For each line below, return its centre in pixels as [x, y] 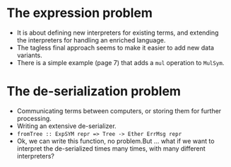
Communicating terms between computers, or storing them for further [119, 110]
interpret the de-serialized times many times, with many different [111, 148]
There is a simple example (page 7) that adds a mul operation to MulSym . [120, 62]
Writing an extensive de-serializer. [67, 126]
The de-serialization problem [94, 92]
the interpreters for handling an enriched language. [91, 40]
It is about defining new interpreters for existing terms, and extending [118, 33]
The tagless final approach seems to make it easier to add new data [115, 47]
